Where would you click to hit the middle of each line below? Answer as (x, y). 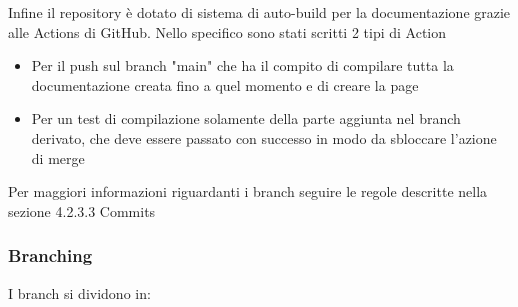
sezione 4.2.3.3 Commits (82, 210)
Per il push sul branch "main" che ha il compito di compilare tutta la (242, 65)
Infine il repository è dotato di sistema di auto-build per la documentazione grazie (259, 12)
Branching (50, 255)
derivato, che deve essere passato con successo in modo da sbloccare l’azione (264, 137)
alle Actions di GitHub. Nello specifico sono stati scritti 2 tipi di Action (227, 31)
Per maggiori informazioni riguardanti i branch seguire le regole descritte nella (248, 191)
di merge (58, 157)
